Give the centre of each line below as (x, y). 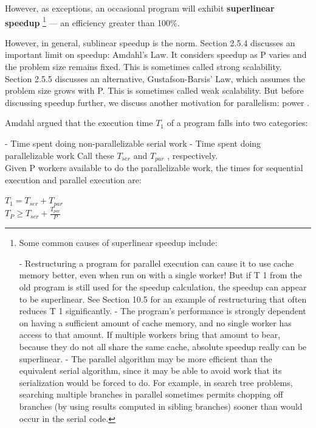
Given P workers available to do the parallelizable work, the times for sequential (154, 168)
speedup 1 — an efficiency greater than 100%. (92, 21)
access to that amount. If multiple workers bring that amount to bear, (150, 335)
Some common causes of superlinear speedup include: (118, 243)
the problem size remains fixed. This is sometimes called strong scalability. (143, 67)
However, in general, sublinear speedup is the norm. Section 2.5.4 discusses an (150, 42)
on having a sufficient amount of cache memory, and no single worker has (155, 322)
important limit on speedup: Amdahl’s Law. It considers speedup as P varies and (156, 54)
